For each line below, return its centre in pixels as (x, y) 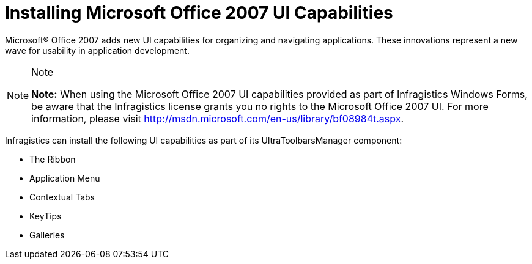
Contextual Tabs (62, 197)
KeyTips (46, 216)
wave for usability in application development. (97, 50)
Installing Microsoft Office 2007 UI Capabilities (199, 13)
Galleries (47, 235)
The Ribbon (53, 159)
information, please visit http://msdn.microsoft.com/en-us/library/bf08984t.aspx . (218, 118)
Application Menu (65, 178)
